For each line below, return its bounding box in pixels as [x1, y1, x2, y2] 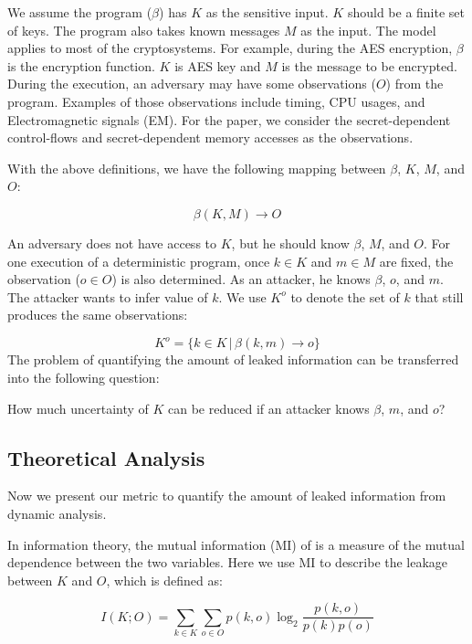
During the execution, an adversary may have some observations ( [7, 74, 376, 93]
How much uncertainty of [7, 398, 149, 417]
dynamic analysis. [7, 503, 107, 523]
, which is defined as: [106, 570, 223, 589]
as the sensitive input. [205, 3, 329, 21]
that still [414, 287, 464, 306]
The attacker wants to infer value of [7, 287, 208, 306]
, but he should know [231, 233, 350, 252]
